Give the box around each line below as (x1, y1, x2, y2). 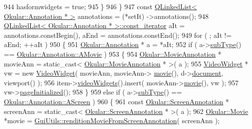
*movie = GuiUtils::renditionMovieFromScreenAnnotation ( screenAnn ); (4, 115, 220, 126)
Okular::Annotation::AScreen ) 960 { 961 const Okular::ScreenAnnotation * (4, 96, 229, 106)
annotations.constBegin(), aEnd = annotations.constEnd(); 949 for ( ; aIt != (4, 30, 232, 40)
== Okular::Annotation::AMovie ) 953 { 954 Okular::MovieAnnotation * (4, 48, 221, 59)
